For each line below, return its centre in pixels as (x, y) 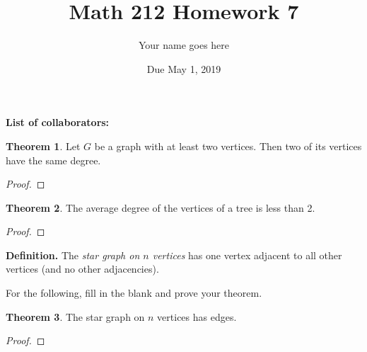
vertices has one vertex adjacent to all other (247, 255)
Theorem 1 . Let (43, 146)
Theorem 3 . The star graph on (75, 316)
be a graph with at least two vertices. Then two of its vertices (228, 146)
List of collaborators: (58, 122)
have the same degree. (53, 160)
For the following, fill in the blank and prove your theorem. (134, 293)
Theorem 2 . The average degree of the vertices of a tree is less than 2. (161, 207)
